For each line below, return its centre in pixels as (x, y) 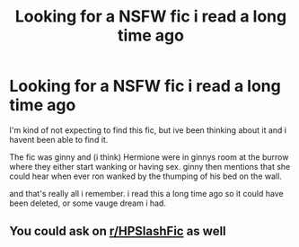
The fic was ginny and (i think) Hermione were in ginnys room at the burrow (149, 157)
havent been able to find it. (59, 139)
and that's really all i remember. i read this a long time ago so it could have (147, 193)
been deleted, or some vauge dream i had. (88, 203)
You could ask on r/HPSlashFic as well (118, 231)
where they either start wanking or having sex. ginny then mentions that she (150, 166)
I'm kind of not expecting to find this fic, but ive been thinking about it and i (148, 130)
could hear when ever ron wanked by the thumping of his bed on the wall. (146, 176)
